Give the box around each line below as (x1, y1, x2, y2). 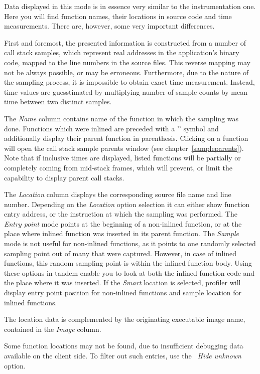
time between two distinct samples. (4, 96, 112, 107)
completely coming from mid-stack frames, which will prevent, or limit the (4, 162, 232, 172)
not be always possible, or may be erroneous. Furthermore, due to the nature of (4, 67, 249, 77)
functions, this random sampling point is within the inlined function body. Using (4, 258, 252, 268)
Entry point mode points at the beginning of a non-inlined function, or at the (4, 218, 242, 229)
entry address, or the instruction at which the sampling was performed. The (4, 209, 237, 219)
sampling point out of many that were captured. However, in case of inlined (4, 248, 237, 258)
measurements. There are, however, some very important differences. (4, 21, 215, 31)
